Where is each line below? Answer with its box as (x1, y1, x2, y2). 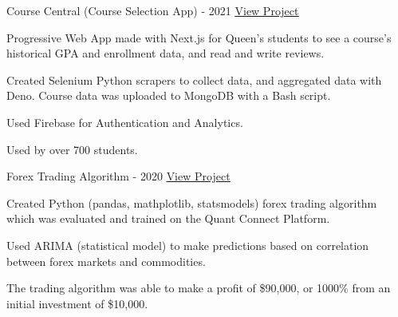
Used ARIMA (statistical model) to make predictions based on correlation (6, 236, 369, 253)
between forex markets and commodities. (6, 252, 206, 269)
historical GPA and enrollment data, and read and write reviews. (6, 45, 325, 61)
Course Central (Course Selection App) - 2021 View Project (6, 2, 299, 18)
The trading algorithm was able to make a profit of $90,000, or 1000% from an (6, 279, 391, 296)
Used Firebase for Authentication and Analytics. (6, 113, 243, 130)
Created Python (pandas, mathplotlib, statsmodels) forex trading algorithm (6, 194, 377, 211)
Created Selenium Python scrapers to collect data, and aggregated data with (6, 71, 382, 88)
